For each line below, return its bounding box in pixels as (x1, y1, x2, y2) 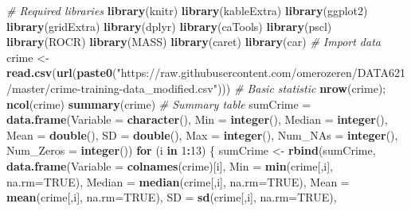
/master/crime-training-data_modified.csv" (6, 79, 217, 96)
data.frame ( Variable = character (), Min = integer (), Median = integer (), (6, 111, 388, 128)
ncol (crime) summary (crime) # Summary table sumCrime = (6, 95, 311, 112)
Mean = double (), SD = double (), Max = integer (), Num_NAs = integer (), (6, 126, 398, 143)
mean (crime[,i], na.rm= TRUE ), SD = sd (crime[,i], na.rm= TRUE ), (6, 189, 337, 205)
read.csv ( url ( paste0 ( (6, 64, 117, 81)
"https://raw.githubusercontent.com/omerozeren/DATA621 (116, 64, 405, 81)
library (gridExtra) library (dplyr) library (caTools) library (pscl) (6, 17, 332, 34)
